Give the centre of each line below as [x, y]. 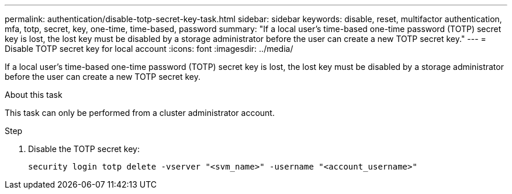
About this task [34, 95]
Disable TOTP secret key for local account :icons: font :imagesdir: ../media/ [149, 49]
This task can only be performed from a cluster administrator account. [140, 113]
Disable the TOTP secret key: [84, 149]
